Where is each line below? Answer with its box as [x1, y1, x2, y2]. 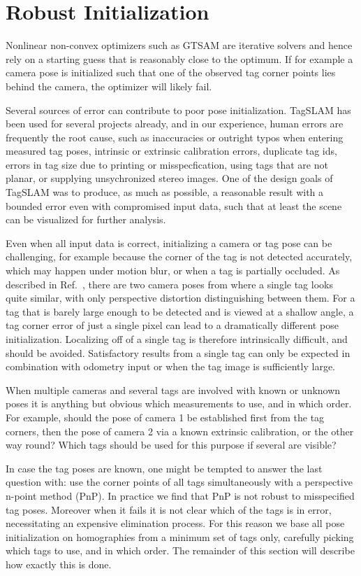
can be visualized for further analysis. [6, 212, 166, 227]
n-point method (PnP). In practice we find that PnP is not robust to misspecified [6, 488, 355, 503]
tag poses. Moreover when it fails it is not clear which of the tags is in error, [6, 502, 332, 517]
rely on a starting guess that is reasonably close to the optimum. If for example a [6, 51, 353, 66]
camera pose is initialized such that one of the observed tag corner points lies [6, 65, 336, 80]
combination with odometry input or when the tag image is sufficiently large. [6, 359, 335, 374]
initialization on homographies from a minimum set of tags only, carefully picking [6, 529, 354, 544]
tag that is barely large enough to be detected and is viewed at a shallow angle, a [6, 304, 354, 318]
